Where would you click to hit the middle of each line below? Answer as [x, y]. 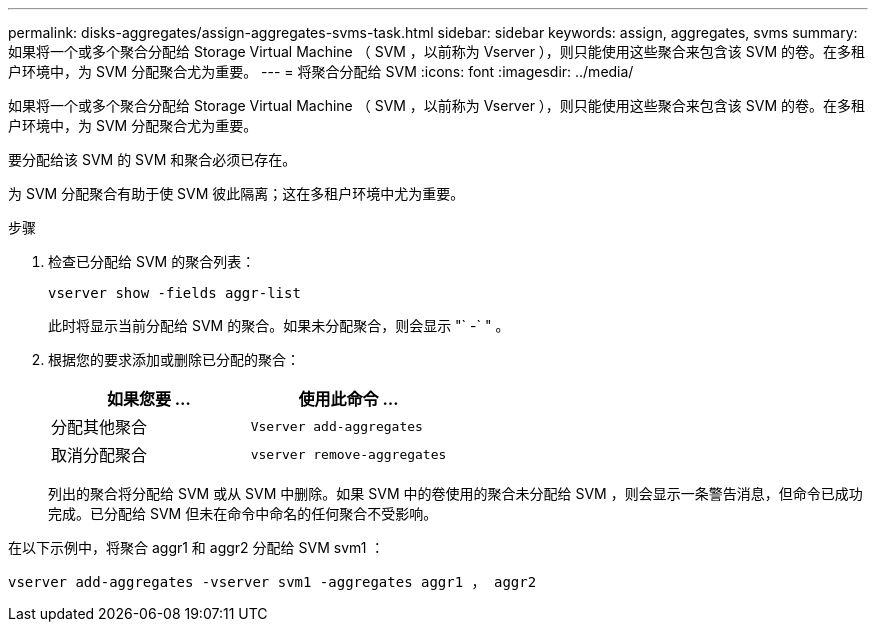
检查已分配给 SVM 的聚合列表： [152, 261]
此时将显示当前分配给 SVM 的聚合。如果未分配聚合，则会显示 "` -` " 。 [279, 325]
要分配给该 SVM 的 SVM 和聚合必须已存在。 [152, 159]
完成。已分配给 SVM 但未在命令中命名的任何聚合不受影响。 [243, 513]
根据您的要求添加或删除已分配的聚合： [174, 359]
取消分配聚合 [99, 455]
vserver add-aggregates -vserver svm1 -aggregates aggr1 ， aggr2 [272, 582]
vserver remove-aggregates [348, 454]
